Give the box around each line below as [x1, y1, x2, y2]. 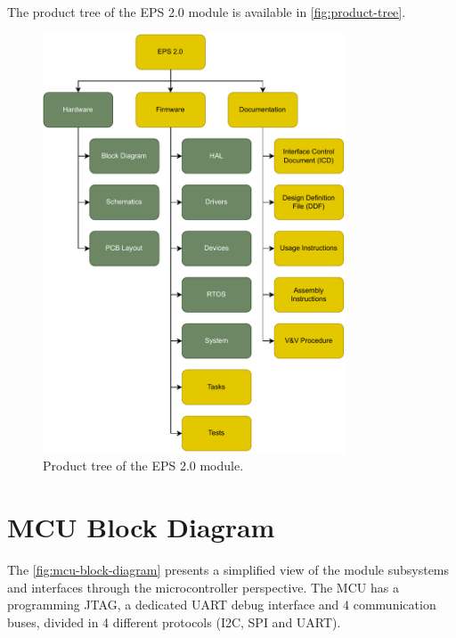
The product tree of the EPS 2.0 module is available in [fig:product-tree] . [7, 3, 406, 20]
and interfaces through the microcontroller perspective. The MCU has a [7, 577, 399, 596]
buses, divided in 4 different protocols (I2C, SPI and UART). [7, 612, 341, 631]
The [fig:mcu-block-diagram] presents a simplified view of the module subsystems [7, 560, 450, 579]
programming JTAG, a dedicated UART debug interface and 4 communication [7, 595, 436, 614]
